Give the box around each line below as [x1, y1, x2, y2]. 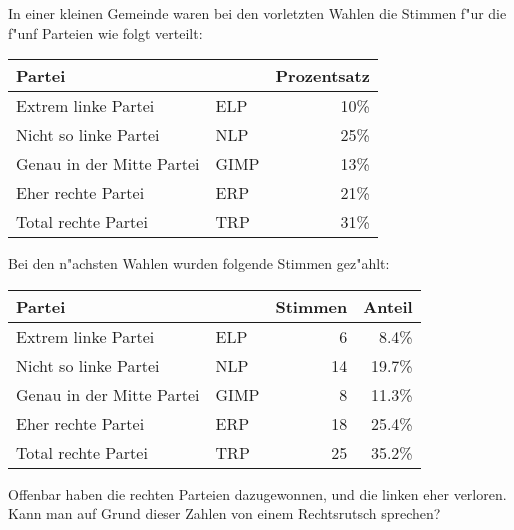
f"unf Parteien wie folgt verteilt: [8, 22, 203, 43]
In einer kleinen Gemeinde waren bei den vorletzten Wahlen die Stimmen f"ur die [8, 3, 507, 23]
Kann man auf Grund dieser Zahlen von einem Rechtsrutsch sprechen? [8, 503, 441, 524]
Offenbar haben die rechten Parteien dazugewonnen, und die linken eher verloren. [8, 483, 507, 504]
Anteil [363, 294, 413, 318]
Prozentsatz [275, 64, 370, 88]
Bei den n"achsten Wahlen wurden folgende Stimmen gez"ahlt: [8, 253, 390, 274]
